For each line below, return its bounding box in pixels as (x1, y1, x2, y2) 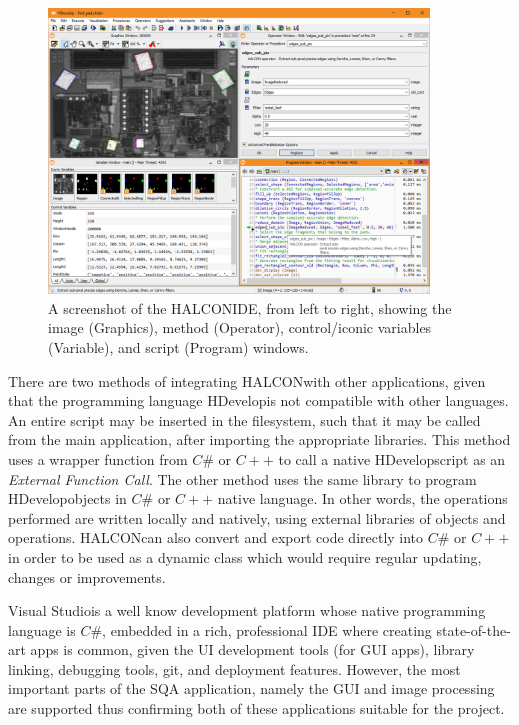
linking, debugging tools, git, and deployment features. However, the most (8, 658, 461, 679)
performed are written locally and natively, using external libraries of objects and (8, 507, 506, 528)
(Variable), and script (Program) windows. (48, 336, 309, 357)
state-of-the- (436, 619, 511, 640)
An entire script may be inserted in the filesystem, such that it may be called (8, 409, 481, 430)
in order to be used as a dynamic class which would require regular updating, (8, 546, 482, 567)
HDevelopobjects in (8, 488, 127, 509)
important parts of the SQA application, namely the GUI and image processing (8, 678, 495, 699)
